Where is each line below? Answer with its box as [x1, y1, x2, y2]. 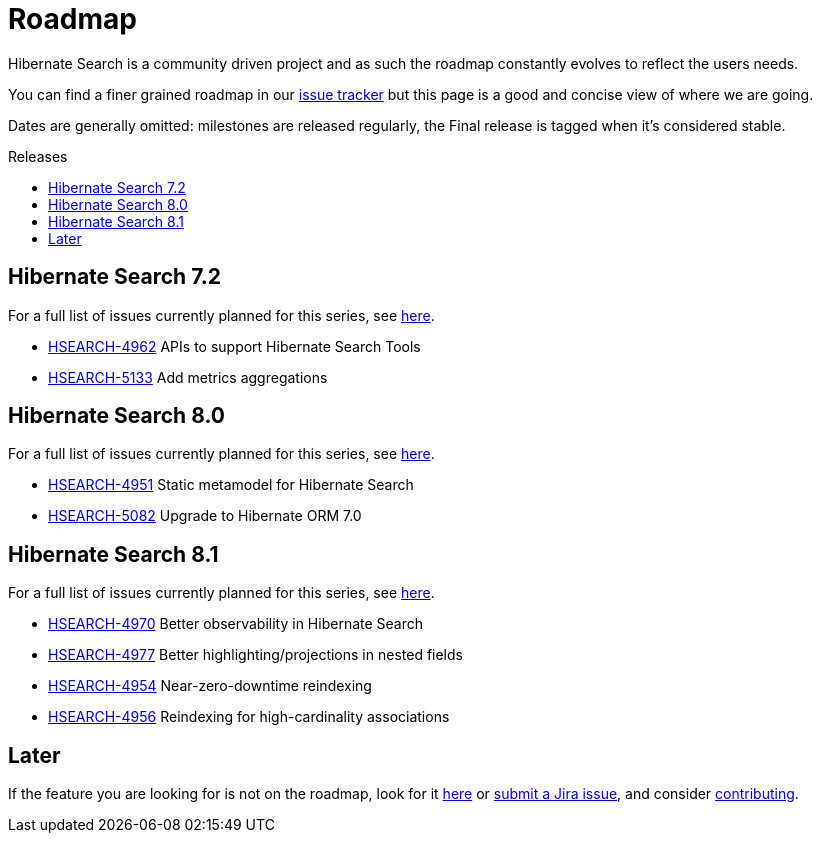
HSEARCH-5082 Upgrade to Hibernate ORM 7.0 [48, 507, 362, 525]
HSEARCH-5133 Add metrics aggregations [48, 368, 328, 386]
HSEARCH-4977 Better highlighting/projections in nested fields [48, 646, 463, 664]
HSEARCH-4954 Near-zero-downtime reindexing [48, 677, 372, 695]
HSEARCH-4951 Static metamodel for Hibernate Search [48, 476, 414, 494]
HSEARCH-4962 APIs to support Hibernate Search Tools [48, 337, 421, 355]
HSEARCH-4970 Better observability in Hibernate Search [48, 615, 424, 633]
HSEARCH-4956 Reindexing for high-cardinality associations [48, 708, 450, 726]
